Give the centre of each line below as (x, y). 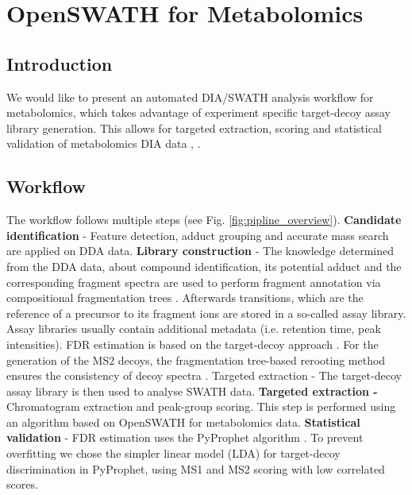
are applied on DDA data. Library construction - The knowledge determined (200, 251)
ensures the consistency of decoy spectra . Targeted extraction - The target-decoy (204, 375)
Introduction (60, 63)
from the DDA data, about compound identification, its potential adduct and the (204, 266)
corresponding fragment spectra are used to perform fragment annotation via (194, 282)
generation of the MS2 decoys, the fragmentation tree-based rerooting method (196, 360)
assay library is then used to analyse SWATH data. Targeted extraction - (192, 391)
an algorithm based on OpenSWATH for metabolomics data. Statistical (183, 422)
